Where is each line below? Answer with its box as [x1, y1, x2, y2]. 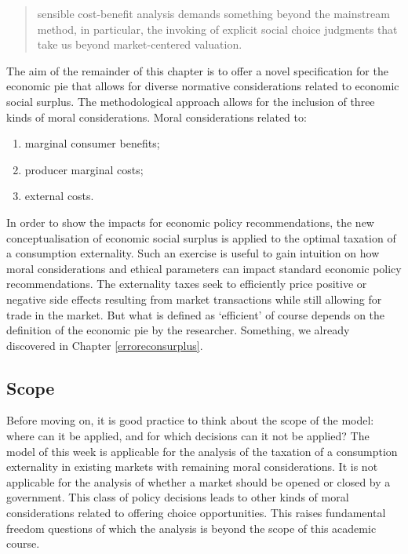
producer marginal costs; [24, 161, 144, 177]
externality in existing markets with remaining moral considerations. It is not [6, 458, 378, 475]
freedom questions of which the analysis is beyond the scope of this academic [6, 519, 377, 536]
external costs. [24, 188, 94, 204]
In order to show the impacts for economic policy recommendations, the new [6, 213, 374, 230]
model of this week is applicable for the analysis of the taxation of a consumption [6, 443, 398, 459]
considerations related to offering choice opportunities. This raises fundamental [6, 505, 386, 521]
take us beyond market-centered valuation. [37, 36, 242, 53]
